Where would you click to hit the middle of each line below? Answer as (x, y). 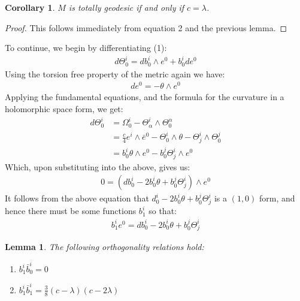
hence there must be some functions (71, 211)
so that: (163, 211)
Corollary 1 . (30, 7)
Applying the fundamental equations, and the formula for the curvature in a (145, 97)
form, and (277, 198)
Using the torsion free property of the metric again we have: (115, 73)
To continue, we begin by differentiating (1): (86, 48)
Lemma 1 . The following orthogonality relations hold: (104, 247)
